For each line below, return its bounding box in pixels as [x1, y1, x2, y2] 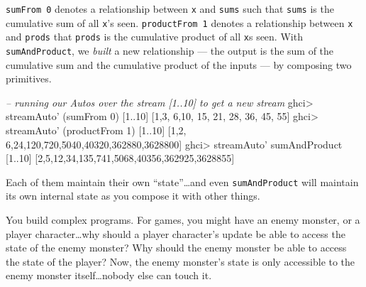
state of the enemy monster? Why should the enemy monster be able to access [6, 240, 347, 255]
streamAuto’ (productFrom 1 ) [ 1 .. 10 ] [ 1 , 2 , [6, 123, 187, 137]
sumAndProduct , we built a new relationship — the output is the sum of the [6, 43, 334, 58]
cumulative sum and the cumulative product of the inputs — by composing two [6, 57, 352, 72]
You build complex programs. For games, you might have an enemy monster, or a [6, 212, 360, 227]
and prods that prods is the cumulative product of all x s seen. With [6, 29, 303, 44]
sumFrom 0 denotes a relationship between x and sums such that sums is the [6, 1, 334, 16]
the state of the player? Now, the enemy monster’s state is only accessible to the [6, 254, 355, 269]
